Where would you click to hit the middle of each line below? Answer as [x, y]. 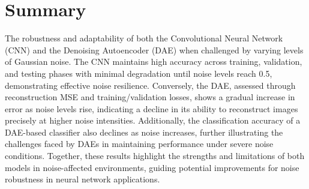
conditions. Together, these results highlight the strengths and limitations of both [155, 156]
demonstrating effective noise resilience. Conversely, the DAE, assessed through [150, 85]
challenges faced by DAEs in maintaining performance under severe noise [139, 144]
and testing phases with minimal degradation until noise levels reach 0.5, [139, 73]
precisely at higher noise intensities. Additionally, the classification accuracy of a [153, 120]
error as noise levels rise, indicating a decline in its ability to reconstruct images [151, 108]
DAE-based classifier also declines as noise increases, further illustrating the [144, 132]
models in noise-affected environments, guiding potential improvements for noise [152, 167]
